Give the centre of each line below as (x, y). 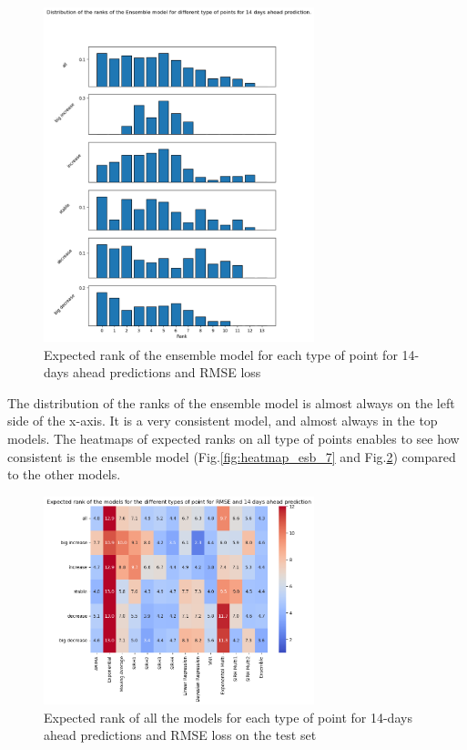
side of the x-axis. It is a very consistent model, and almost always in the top (223, 421)
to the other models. (64, 474)
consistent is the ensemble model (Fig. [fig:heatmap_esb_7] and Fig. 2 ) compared (232, 456)
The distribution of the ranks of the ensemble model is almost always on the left (231, 402)
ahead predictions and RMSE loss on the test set (180, 735)
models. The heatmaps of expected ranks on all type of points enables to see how (233, 439)
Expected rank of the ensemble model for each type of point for (221, 354)
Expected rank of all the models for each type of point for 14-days (228, 717)
